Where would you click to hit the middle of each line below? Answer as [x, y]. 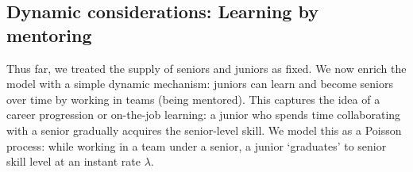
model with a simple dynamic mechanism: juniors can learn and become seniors [200, 84]
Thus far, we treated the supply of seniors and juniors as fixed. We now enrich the [206, 68]
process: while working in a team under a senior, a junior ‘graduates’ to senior [197, 145]
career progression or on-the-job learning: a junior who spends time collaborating [204, 115]
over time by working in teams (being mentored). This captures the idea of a [193, 99]
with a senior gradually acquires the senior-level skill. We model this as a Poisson [204, 130]
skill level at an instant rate [73, 161]
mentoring [49, 34]
